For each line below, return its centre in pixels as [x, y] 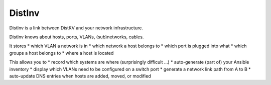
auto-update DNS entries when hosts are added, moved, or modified [80, 76]
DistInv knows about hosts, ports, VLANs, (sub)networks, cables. [77, 37]
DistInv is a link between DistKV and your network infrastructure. [76, 28]
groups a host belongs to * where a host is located [61, 53]
